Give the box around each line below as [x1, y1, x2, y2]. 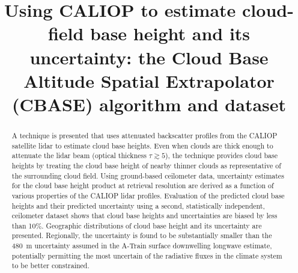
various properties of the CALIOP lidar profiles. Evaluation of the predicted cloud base [11, 190, 285, 200]
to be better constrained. [11, 260, 90, 271]
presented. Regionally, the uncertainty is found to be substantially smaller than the [11, 230, 272, 241]
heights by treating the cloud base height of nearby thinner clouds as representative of [11, 160, 281, 170]
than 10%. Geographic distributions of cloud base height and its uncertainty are [11, 220, 262, 230]
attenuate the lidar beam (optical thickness [11, 150, 147, 161]
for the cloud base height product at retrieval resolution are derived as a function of [11, 180, 274, 191]
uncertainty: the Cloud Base [29, 44, 269, 69]
